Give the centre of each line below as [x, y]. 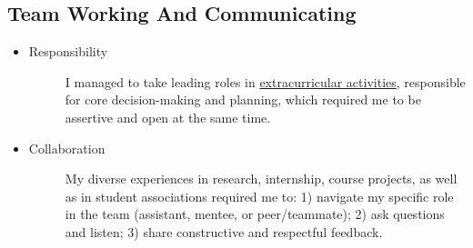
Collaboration [67, 148]
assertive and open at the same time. [168, 117]
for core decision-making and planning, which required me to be [243, 99]
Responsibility [68, 51]
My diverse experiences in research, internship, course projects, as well [261, 179]
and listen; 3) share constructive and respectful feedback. [224, 231]
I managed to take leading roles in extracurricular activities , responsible [265, 81]
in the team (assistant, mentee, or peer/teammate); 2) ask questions [255, 214]
